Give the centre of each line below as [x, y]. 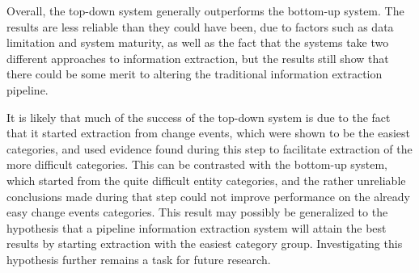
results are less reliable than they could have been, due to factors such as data [200, 26]
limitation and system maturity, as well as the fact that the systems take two [198, 42]
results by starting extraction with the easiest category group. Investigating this [205, 244]
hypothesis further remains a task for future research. [139, 259]
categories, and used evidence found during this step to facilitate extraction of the [209, 148]
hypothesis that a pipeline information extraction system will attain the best [197, 227]
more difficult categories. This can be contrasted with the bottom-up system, [197, 164]
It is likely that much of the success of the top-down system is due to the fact [199, 117]
